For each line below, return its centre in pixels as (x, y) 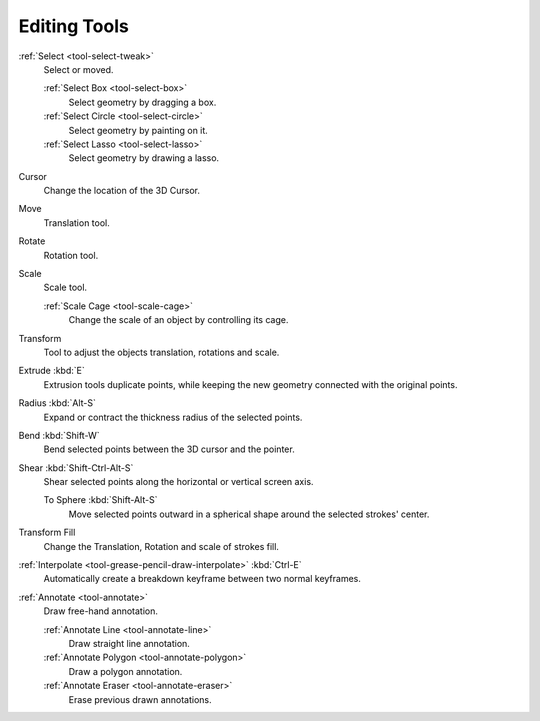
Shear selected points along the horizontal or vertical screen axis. (178, 482)
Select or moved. (78, 69)
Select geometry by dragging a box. (142, 102)
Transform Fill (47, 532)
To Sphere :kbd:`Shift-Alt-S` (100, 500)
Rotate (32, 241)
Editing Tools (73, 26)
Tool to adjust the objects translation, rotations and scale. (161, 352)
